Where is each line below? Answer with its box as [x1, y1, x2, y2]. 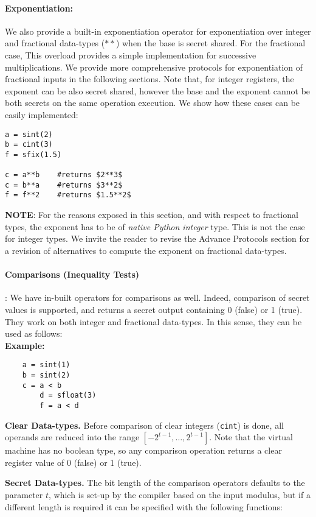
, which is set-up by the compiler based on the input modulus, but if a [49, 488, 311, 501]
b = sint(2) [22, 370, 70, 379]
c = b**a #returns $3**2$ [5, 180, 123, 189]
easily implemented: [5, 108, 78, 121]
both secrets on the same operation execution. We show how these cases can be [5, 96, 300, 109]
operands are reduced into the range [5, 431, 140, 443]
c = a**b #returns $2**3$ [5, 171, 123, 180]
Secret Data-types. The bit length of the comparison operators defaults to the [5, 476, 305, 489]
